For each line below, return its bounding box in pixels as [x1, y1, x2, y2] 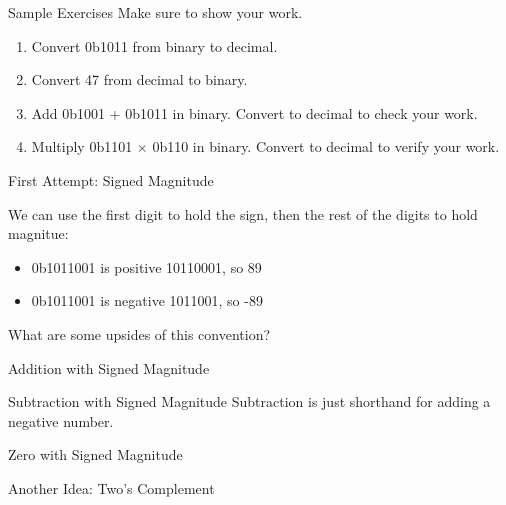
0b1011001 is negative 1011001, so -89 [31, 290, 263, 311]
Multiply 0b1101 [31, 136, 133, 157]
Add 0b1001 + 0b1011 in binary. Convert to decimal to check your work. [31, 102, 478, 123]
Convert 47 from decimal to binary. [31, 69, 248, 90]
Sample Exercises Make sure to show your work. [8, 2, 303, 22]
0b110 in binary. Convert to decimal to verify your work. [152, 136, 500, 157]
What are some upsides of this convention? [8, 323, 271, 344]
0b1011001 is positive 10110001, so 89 [31, 256, 262, 277]
